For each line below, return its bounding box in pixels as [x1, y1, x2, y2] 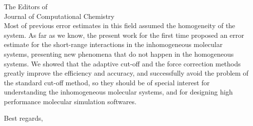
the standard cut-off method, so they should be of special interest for [4, 77, 210, 87]
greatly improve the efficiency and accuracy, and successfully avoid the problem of [4, 68, 249, 78]
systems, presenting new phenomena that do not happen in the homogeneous [4, 48, 234, 59]
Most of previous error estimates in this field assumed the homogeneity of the [4, 20, 235, 31]
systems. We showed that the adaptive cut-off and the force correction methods [4, 58, 241, 68]
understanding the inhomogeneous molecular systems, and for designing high [4, 87, 233, 97]
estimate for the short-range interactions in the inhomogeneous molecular [4, 39, 223, 49]
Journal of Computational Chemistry [4, 11, 115, 21]
